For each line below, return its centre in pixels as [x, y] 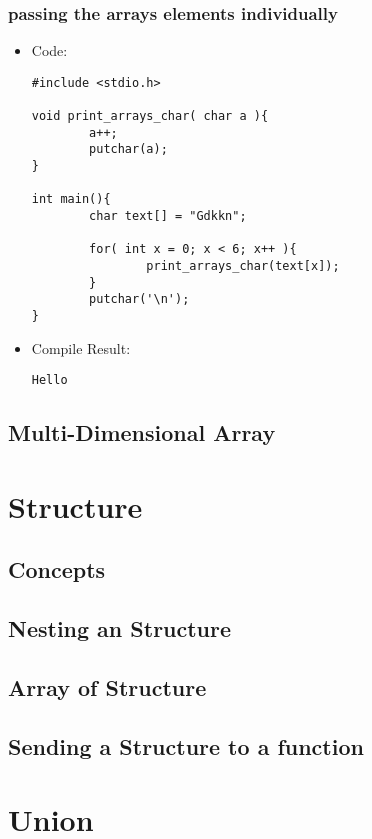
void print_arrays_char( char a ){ [150, 116]
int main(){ [71, 199]
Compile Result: [81, 347]
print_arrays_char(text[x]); [243, 266]
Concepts [57, 569]
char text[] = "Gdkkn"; [168, 216]
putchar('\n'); [139, 299]
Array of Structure [107, 687]
